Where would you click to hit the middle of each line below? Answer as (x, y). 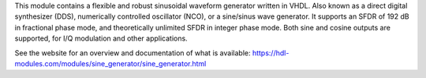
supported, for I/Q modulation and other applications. (101, 38)
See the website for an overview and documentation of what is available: (133, 53)
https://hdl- (271, 53)
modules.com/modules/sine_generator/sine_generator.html (110, 63)
